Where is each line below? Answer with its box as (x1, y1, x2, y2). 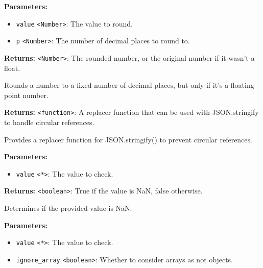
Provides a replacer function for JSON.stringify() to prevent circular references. (4, 134, 252, 144)
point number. (4, 89, 49, 100)
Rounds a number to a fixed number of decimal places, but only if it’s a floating (4, 80, 254, 90)
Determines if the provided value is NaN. (4, 203, 132, 213)
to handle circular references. (4, 117, 94, 127)
